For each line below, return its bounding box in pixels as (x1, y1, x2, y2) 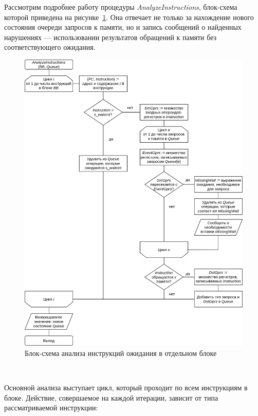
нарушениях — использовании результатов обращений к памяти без (4, 31, 217, 42)
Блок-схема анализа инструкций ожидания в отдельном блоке (25, 347, 217, 358)
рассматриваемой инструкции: (4, 402, 98, 413)
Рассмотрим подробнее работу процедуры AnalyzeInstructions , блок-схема (4, 2, 237, 12)
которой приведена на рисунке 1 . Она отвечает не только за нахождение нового (4, 11, 254, 22)
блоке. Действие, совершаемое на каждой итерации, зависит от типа (4, 392, 218, 403)
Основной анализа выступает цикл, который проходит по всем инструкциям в (4, 382, 248, 393)
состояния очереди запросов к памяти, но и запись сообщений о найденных (4, 22, 242, 32)
